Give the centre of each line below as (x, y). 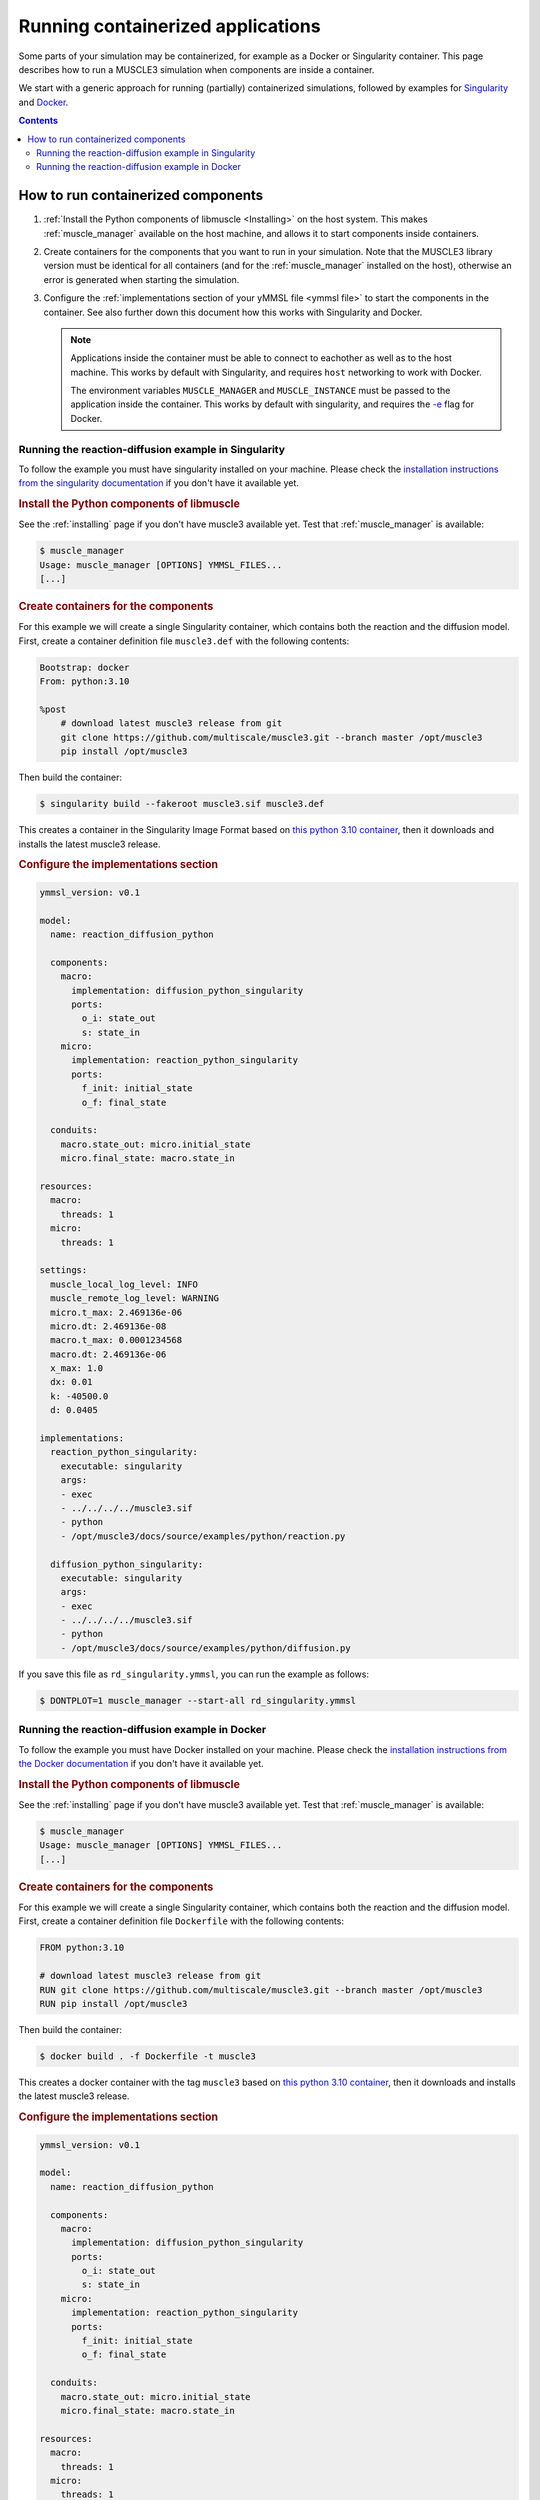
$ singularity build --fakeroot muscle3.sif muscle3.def (182, 804)
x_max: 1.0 (77, 1368)
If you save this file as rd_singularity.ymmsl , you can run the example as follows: (194, 1674)
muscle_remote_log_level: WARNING (135, 1298)
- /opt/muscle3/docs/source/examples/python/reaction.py (203, 1536)
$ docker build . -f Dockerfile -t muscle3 (148, 2056)
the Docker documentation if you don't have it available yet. (141, 1763)
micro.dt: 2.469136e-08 (108, 1326)
